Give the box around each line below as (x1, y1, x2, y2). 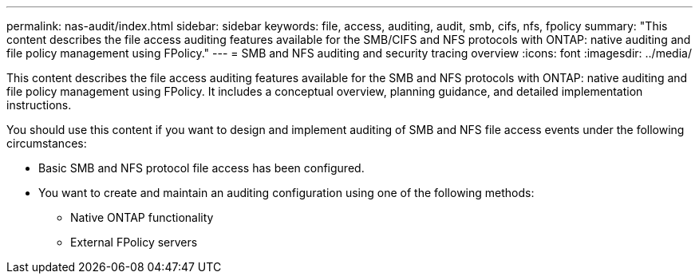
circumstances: (6, 136, 87, 150)
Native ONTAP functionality (70, 211, 214, 224)
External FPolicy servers (70, 235, 198, 249)
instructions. (6, 98, 72, 112)
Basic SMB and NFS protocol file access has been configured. (38, 161, 365, 175)
